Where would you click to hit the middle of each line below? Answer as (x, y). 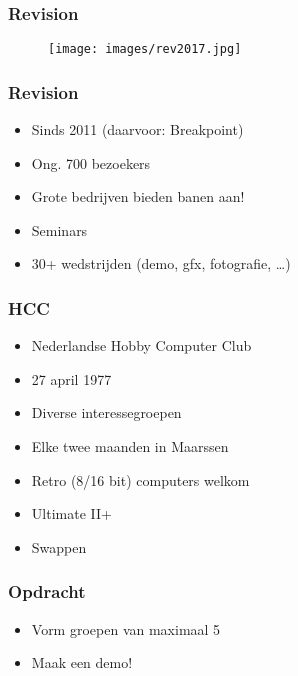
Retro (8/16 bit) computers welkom (140, 479)
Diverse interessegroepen (106, 412)
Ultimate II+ (71, 513)
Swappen (59, 546)
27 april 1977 (71, 378)
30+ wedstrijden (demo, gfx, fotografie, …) (161, 263)
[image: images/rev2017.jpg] (145, 49)
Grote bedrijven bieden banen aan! (138, 196)
